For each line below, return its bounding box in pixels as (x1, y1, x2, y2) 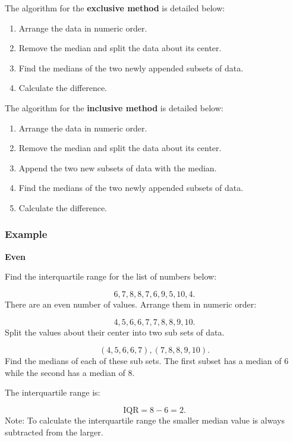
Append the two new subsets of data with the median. (18, 161, 217, 174)
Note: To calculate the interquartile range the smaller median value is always (5, 413, 285, 426)
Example (5, 227, 48, 242)
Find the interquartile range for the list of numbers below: (5, 270, 217, 283)
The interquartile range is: (5, 386, 100, 399)
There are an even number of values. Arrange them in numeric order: (5, 297, 257, 310)
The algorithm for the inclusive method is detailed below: (5, 101, 223, 114)
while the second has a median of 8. (5, 366, 135, 378)
